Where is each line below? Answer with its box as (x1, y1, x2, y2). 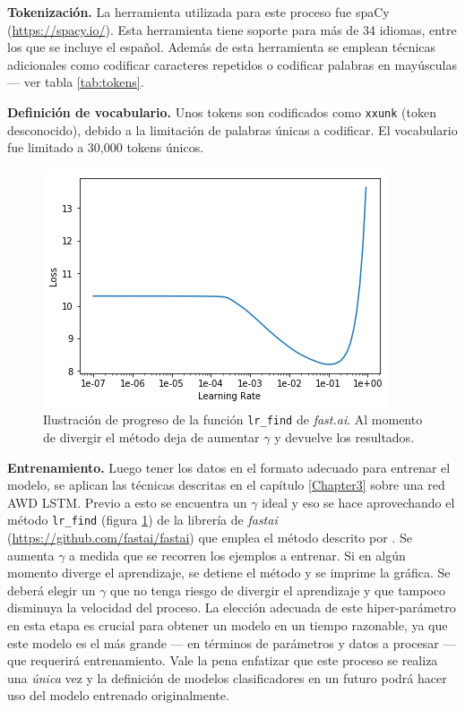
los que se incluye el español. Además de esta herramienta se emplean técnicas (7, 38, 436, 56)
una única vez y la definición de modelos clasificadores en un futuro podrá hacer (7, 668, 447, 687)
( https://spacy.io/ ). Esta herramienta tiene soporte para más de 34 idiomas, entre (7, 20, 457, 38)
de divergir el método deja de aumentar (43, 428, 260, 447)
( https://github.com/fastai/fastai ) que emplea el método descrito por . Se (7, 528, 412, 547)
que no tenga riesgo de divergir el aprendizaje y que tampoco (110, 580, 446, 599)
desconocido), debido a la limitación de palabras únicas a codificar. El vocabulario (7, 120, 458, 139)
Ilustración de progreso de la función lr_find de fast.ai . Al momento (43, 410, 423, 429)
